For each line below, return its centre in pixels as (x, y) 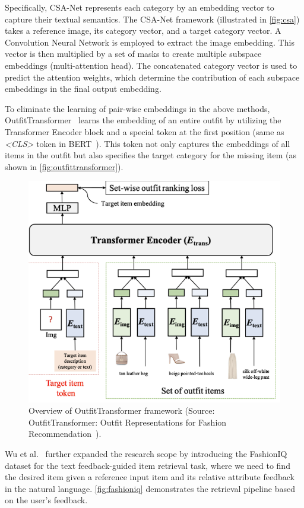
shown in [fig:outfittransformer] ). (64, 166)
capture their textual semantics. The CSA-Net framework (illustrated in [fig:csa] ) (152, 19)
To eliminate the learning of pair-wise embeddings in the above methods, (137, 108)
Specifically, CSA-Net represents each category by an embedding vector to (140, 7)
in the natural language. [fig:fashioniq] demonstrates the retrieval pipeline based (150, 488)
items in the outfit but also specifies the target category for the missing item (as (151, 155)
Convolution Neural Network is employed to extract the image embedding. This (150, 42)
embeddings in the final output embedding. (83, 89)
